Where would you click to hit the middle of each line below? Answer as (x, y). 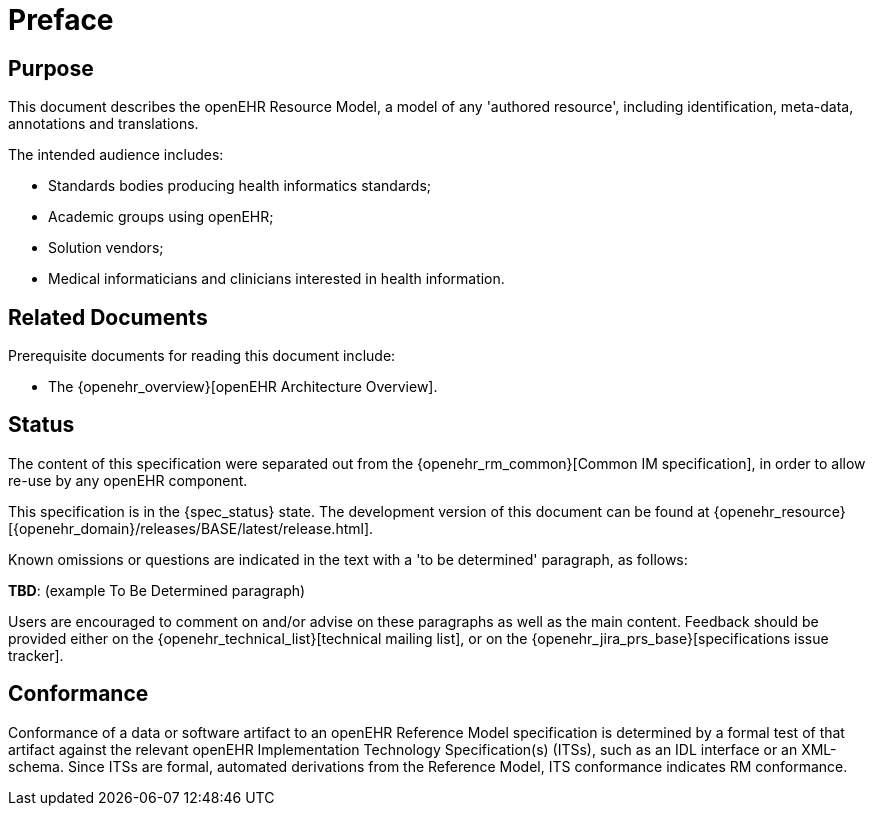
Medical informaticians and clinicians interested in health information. (276, 279)
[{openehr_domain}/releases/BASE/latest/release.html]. (191, 528)
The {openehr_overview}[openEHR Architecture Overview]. (243, 387)
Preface (61, 20)
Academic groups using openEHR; (161, 217)
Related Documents (108, 317)
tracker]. (36, 655)
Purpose (51, 68)
